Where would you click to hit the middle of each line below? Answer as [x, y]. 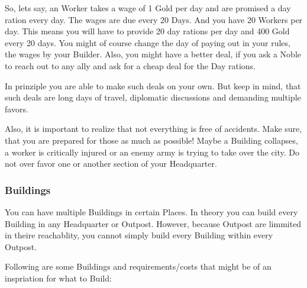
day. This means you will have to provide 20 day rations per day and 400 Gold [147, 31]
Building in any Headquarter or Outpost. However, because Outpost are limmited [153, 223]
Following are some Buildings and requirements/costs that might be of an [138, 266]
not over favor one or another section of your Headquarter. [111, 164]
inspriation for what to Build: [58, 278]
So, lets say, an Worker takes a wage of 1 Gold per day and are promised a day [148, 8]
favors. [17, 109]
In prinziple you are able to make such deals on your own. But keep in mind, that [153, 85]
